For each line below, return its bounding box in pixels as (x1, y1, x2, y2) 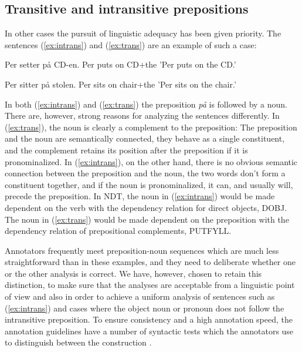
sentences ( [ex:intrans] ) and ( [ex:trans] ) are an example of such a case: (5, 38, 257, 51)
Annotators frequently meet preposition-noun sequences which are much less (5, 244, 279, 256)
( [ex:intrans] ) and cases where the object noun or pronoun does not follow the (5, 301, 284, 314)
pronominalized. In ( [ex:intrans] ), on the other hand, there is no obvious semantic (5, 155, 298, 167)
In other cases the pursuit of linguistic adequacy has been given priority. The (5, 27, 281, 39)
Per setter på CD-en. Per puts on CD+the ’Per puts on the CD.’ (5, 58, 236, 71)
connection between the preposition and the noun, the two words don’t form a (5, 167, 286, 179)
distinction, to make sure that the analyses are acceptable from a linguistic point (5, 279, 295, 291)
